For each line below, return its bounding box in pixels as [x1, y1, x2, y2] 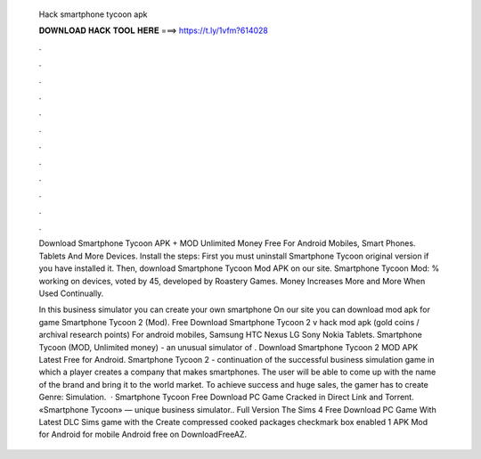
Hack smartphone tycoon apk [38, 9, 148, 20]
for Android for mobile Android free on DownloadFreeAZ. [38, 429, 248, 440]
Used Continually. [38, 288, 104, 299]
